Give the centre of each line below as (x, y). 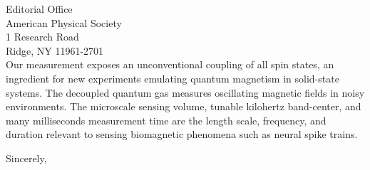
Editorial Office (39, 9)
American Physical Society (64, 22)
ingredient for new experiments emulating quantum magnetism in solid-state (173, 78)
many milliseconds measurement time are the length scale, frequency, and (166, 120)
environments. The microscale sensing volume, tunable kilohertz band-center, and (184, 106)
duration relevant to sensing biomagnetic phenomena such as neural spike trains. (182, 134)
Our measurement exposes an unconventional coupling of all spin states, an (170, 64)
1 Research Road (42, 37)
